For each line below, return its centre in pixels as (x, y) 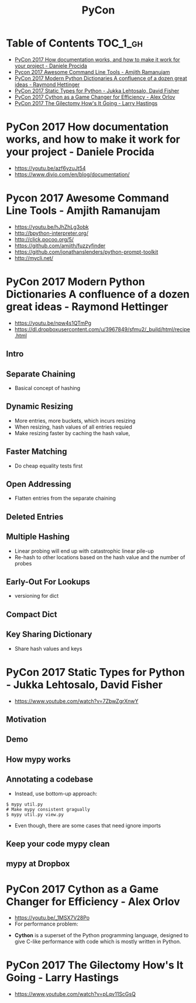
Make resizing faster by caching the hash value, (72, 433)
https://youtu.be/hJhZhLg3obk (51, 227)
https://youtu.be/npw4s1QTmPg (53, 323)
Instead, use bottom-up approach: (56, 793)
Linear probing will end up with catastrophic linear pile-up (84, 551)
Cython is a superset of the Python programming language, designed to (102, 935)
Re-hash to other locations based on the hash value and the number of (100, 557)
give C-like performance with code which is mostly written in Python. (98, 942)
